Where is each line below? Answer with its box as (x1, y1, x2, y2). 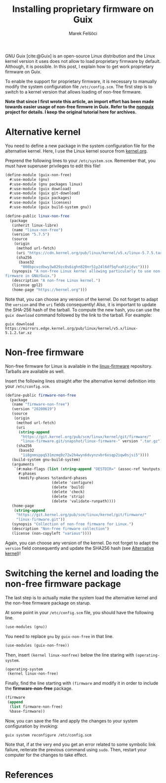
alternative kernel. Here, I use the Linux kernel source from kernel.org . (5, 148, 148, 154)
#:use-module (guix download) (9, 186, 72, 191)
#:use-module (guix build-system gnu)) (9, 205, 92, 209)
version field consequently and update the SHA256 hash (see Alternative (5, 545, 154, 551)
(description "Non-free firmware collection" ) (11, 526, 110, 531)
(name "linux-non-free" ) (11, 227, 63, 232)
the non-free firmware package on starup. (5, 600, 91, 606)
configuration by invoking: (5, 723, 58, 729)
